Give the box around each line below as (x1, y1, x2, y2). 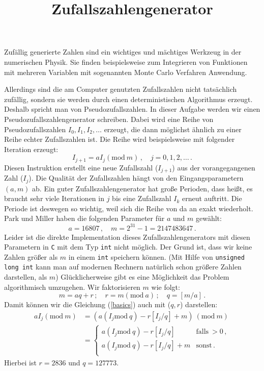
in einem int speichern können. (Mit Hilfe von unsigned (68, 251, 245, 262)
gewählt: (195, 213, 222, 224)
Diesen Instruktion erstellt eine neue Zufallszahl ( (4, 162, 158, 172)
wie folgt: (151, 281, 180, 292)
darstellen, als (4, 271, 47, 282)
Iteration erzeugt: (4, 143, 58, 154)
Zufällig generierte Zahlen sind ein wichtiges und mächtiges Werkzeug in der (4, 46, 242, 57)
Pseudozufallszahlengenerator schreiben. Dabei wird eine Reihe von (4, 113, 214, 124)
